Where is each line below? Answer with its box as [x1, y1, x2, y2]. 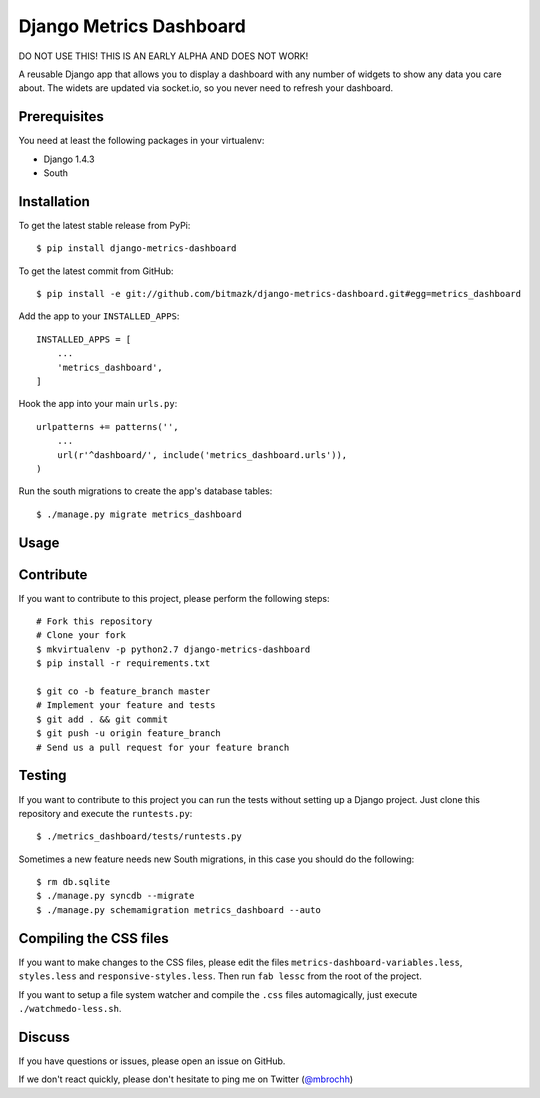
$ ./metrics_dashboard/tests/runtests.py [36, 831, 242, 842]
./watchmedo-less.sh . [18, 1002, 122, 1014]
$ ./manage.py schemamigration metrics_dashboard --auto [36, 904, 322, 915]
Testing [18, 767, 67, 784]
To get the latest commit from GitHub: [18, 265, 174, 277]
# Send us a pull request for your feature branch [36, 741, 290, 753]
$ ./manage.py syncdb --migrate [36, 890, 195, 902]
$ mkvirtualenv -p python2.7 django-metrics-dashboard [36, 643, 311, 655]
